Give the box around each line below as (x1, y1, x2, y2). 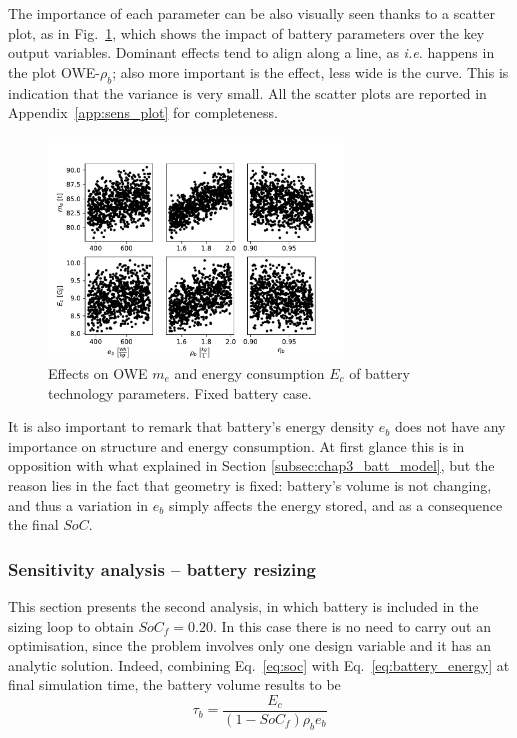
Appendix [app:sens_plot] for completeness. (8, 102, 278, 123)
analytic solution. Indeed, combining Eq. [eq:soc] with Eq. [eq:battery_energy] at (8, 654, 510, 675)
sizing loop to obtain (8, 615, 134, 636)
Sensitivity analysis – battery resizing (8, 556, 316, 581)
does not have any (394, 416, 506, 437)
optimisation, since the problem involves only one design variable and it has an (8, 635, 492, 656)
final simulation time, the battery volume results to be (8, 674, 341, 695)
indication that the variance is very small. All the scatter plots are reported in (8, 82, 487, 103)
